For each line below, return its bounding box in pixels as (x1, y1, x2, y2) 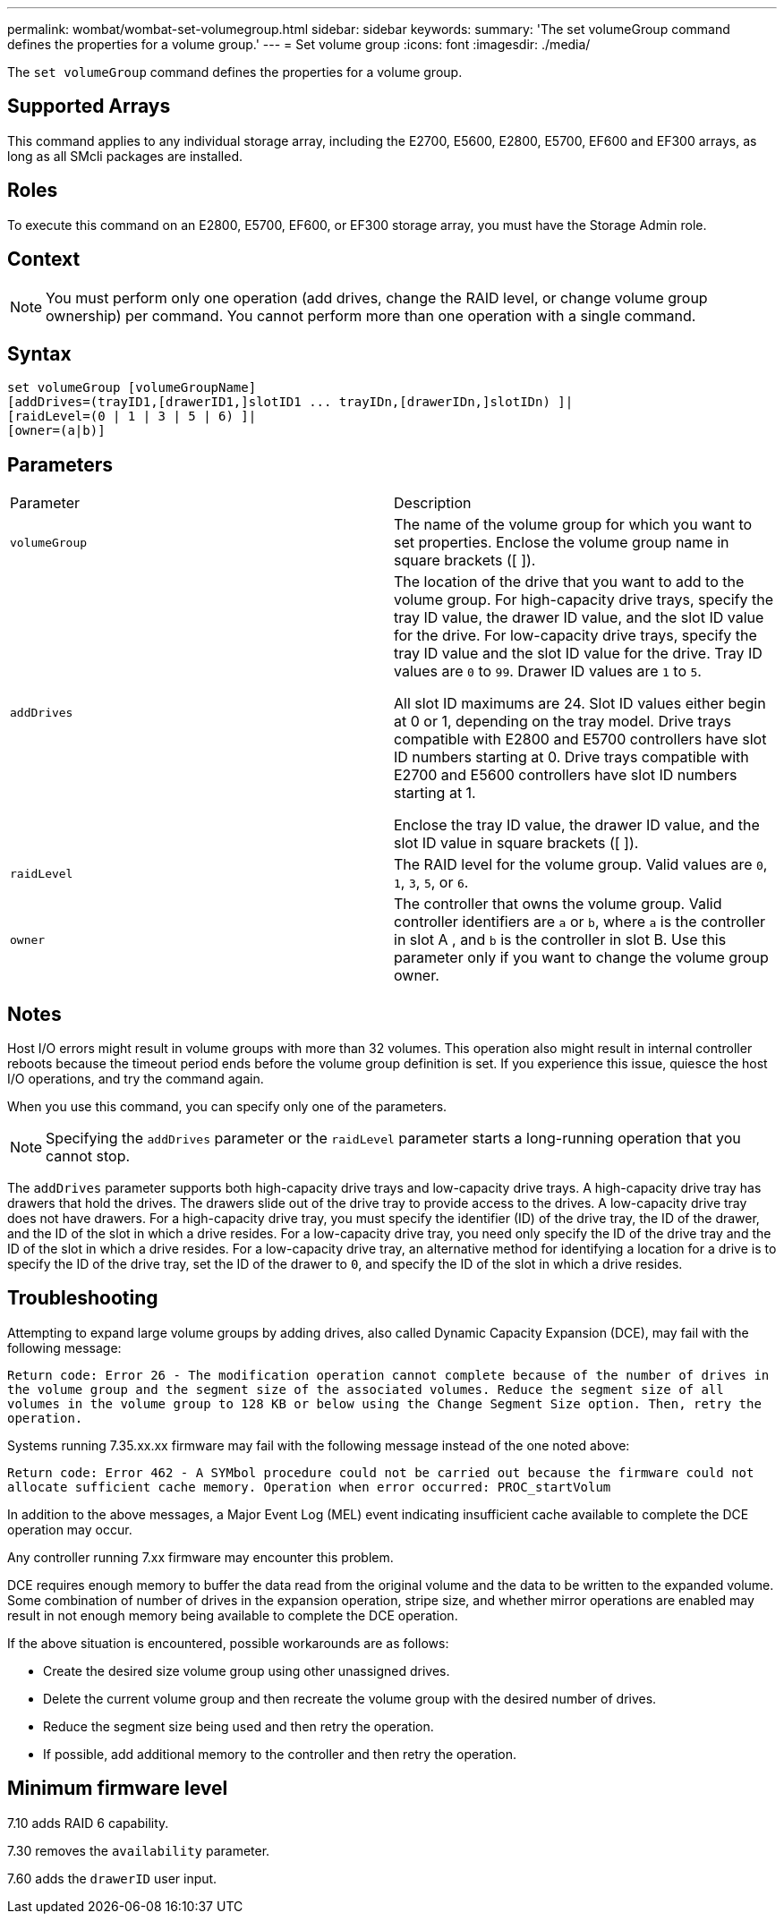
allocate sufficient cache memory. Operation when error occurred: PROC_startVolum (7, 1479, 611, 1494)
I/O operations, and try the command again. (7, 1071, 264, 1087)
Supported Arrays (7, 95, 171, 118)
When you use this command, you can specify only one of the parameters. (7, 1099, 447, 1115)
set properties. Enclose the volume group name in (394, 533, 729, 552)
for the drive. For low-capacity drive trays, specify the (394, 626, 757, 645)
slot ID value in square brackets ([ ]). (394, 834, 639, 853)
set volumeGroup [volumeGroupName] (7, 380, 257, 395)
